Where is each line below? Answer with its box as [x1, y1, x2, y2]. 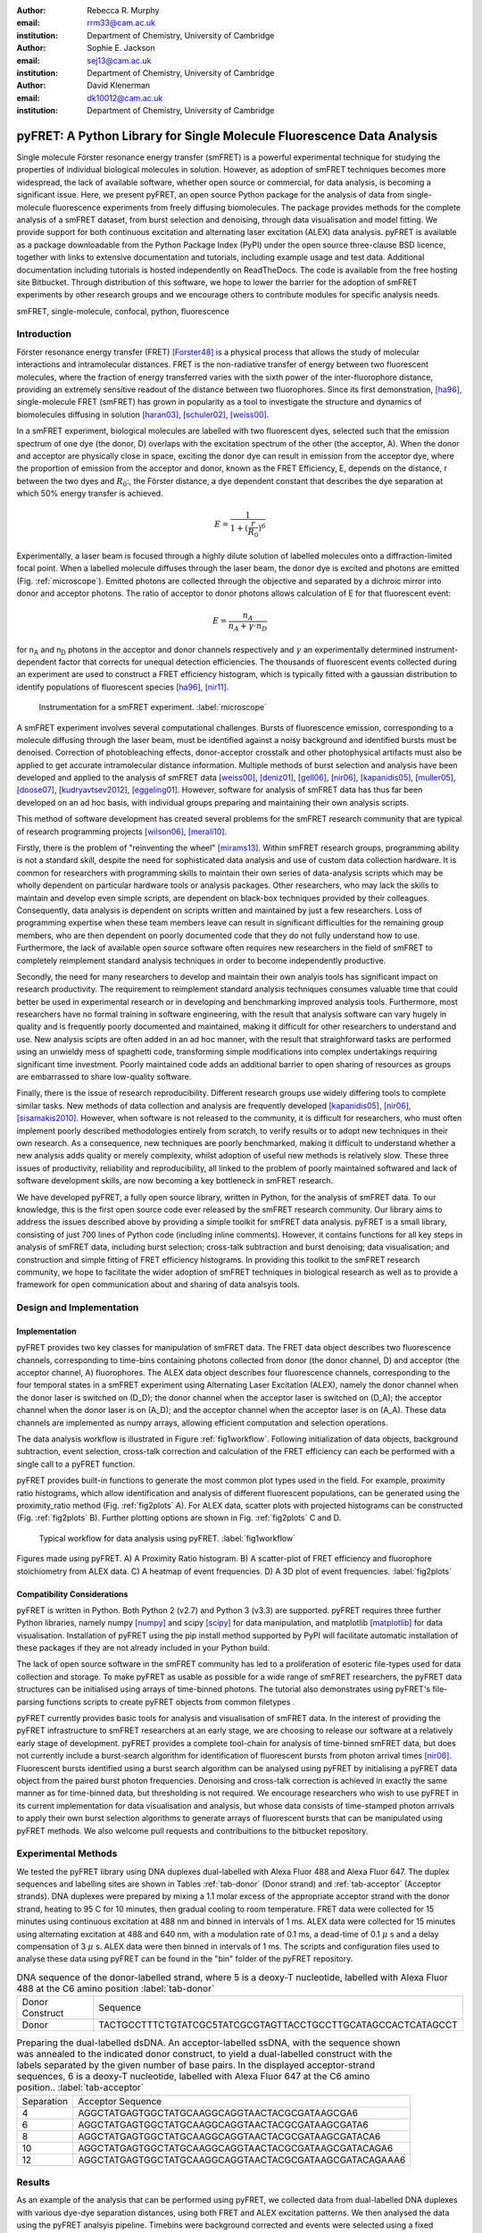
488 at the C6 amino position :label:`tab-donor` [16, 1982, 215, 1995]
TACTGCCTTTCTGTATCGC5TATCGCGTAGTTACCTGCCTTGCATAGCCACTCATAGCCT [98, 2019, 459, 2031]
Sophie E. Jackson [87, 43, 155, 54]
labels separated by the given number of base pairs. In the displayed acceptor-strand [16, 2059, 375, 2071]
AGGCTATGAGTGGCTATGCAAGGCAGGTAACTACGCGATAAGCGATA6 [77, 2118, 370, 2130]
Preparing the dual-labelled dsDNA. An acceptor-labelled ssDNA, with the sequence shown [16, 2036, 401, 2049]
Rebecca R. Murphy [87, 5, 160, 15]
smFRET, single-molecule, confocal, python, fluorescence [16, 305, 230, 316]
